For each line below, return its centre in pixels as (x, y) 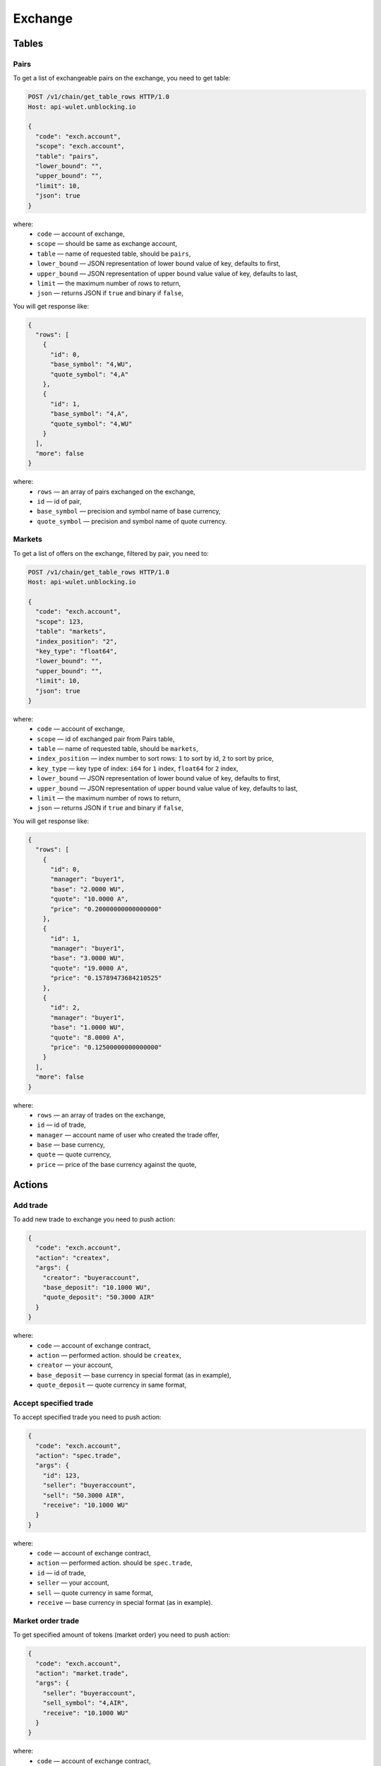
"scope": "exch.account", (80, 146)
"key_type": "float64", (77, 651)
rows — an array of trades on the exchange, (101, 1115)
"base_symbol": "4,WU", (91, 365)
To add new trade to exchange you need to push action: (94, 1219)
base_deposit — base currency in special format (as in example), (134, 1375)
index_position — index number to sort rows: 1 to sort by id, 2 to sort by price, (156, 759)
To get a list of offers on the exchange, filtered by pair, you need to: (111, 553)
